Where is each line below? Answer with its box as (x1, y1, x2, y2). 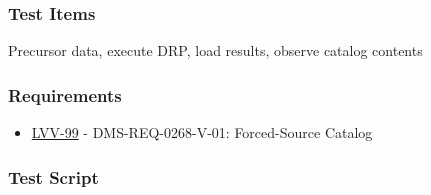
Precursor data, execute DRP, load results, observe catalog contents (8, 40, 423, 61)
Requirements (8, 82, 122, 107)
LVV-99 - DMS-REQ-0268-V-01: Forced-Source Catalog (31, 122, 373, 143)
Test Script (8, 164, 99, 189)
